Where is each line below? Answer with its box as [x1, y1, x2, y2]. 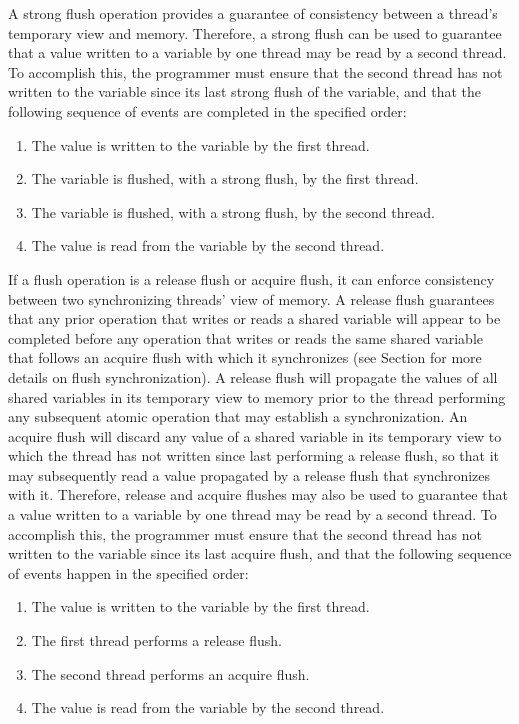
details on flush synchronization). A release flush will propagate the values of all [8, 366, 498, 387]
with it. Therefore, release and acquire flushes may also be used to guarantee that [8, 484, 508, 505]
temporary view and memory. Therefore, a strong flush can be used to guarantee [8, 22, 502, 43]
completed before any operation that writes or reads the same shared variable [8, 327, 484, 348]
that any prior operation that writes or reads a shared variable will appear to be [8, 308, 501, 329]
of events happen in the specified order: [8, 562, 249, 583]
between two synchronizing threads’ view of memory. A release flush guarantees [8, 288, 495, 309]
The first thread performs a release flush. [31, 630, 282, 651]
